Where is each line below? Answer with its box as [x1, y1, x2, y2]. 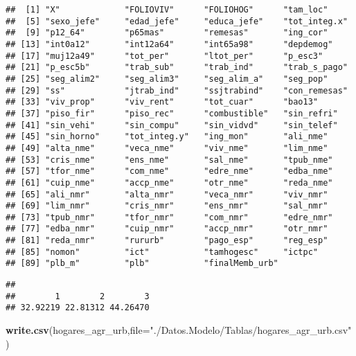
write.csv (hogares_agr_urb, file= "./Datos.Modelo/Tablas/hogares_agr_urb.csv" [6, 323, 352, 337]
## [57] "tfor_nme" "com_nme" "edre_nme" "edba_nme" [6, 166, 333, 177]
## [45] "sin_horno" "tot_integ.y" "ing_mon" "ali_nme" [6, 132, 328, 142]
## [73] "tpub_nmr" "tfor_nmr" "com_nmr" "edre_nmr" [6, 212, 333, 222]
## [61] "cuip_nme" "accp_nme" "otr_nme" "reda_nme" [6, 177, 333, 188]
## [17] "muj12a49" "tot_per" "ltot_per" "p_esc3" [6, 51, 323, 61]
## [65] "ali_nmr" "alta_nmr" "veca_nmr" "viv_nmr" [6, 189, 328, 199]
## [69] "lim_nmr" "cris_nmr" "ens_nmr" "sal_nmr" [6, 201, 328, 211]
